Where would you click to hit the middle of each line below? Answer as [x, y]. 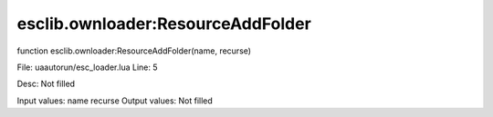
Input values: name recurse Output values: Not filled [115, 101]
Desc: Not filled [46, 84]
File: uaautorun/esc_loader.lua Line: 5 [87, 67]
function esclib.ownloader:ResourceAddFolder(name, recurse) [134, 51]
